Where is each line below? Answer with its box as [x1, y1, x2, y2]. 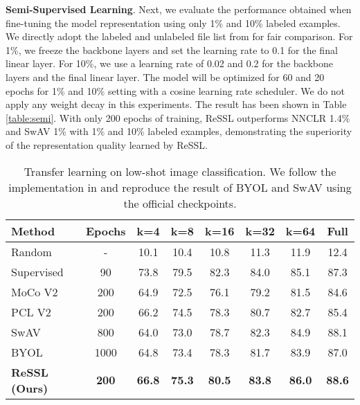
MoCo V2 [11, 283, 58, 300]
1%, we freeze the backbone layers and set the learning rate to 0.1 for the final [6, 42, 338, 57]
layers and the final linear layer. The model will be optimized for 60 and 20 [6, 69, 325, 84]
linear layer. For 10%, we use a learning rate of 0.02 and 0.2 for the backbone [6, 56, 334, 71]
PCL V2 [11, 303, 51, 320]
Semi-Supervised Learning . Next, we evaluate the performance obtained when [6, 2, 352, 16]
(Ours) [11, 379, 48, 396]
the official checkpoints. [123, 195, 237, 211]
